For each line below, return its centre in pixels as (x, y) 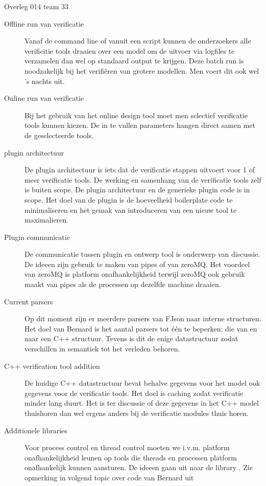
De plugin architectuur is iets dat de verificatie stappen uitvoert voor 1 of (140, 170)
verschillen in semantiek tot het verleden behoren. (102, 349)
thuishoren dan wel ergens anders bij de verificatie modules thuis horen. (137, 413)
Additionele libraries (36, 430)
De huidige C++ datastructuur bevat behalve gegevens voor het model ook (142, 383)
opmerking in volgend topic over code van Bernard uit (109, 477)
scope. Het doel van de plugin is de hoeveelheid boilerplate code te (129, 199)
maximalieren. (46, 220)
